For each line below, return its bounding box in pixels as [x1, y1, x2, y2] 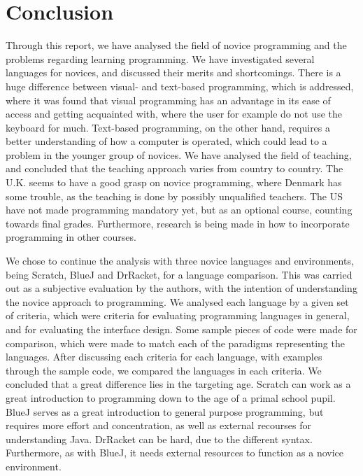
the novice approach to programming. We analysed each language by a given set [6, 294, 349, 309]
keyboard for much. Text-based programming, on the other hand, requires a [6, 120, 331, 134]
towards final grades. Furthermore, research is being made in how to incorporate [6, 216, 350, 230]
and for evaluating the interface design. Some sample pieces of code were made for [6, 322, 357, 336]
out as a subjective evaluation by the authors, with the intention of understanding [6, 281, 357, 295]
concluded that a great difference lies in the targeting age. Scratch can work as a [6, 377, 351, 391]
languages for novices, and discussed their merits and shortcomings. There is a [6, 65, 341, 80]
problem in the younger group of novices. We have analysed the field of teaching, [6, 147, 352, 162]
